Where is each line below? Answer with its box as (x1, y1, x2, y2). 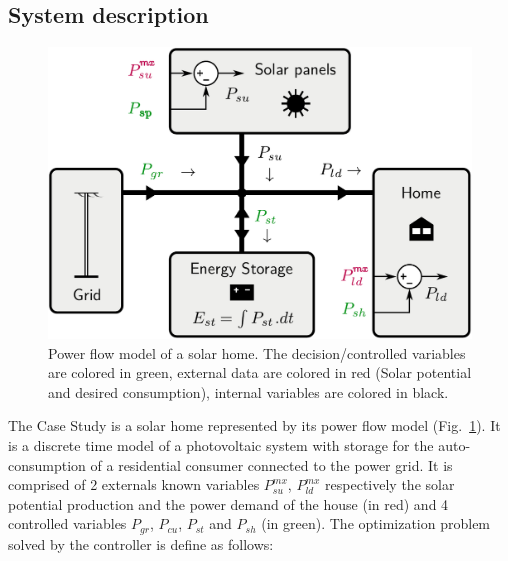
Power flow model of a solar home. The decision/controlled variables (48, 342, 466, 363)
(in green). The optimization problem (261, 513, 491, 534)
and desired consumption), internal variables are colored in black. (48, 381, 449, 402)
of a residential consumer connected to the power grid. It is (90, 454, 453, 475)
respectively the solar (325, 474, 455, 495)
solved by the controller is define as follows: (8, 533, 274, 554)
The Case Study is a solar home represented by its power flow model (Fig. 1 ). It (8, 415, 501, 436)
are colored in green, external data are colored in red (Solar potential (48, 362, 472, 383)
